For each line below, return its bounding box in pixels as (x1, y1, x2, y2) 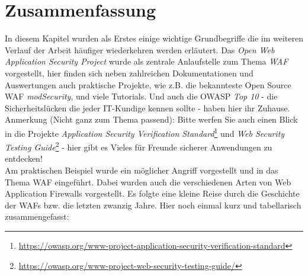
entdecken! (5, 152, 43, 165)
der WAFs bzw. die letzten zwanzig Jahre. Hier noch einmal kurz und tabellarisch (5, 198, 301, 211)
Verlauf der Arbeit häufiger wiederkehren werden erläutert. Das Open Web (5, 43, 275, 56)
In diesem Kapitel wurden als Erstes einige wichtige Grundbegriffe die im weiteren (5, 32, 303, 44)
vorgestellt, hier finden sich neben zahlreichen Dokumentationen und (5, 66, 254, 79)
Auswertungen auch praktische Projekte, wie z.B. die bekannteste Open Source (5, 78, 291, 91)
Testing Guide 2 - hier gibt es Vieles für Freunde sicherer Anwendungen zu (5, 139, 272, 153)
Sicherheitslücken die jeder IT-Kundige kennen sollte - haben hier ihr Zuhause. (5, 101, 290, 114)
